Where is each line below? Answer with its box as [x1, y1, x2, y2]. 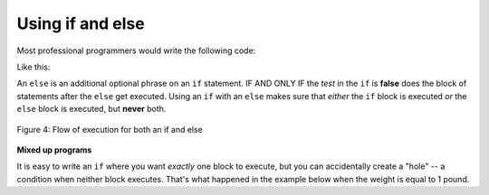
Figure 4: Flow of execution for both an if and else [16, 124, 204, 135]
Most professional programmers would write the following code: [16, 45, 256, 56]
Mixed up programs [16, 144, 92, 155]
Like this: [16, 61, 51, 72]
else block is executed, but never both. [16, 104, 167, 115]
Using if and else [16, 14, 145, 33]
